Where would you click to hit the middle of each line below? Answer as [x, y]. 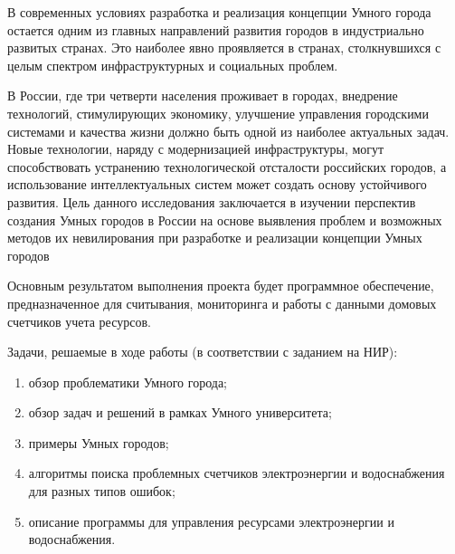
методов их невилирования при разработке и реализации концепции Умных [215, 238]
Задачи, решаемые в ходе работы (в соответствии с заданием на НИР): [203, 352]
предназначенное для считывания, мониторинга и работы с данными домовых [222, 303]
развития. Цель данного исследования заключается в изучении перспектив [212, 201]
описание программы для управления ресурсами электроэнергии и [211, 521]
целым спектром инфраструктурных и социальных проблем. [173, 65]
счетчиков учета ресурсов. [79, 321]
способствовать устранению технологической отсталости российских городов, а [227, 166]
